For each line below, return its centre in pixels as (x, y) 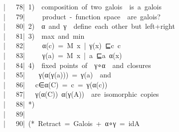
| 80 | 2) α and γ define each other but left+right (89, 26)
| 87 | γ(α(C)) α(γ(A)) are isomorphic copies (81, 94)
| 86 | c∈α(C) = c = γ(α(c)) (56, 84)
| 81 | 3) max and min (44, 35)
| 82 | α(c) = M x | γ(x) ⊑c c (62, 45)
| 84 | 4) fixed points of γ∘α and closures (77, 65)
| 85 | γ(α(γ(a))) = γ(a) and (57, 75)
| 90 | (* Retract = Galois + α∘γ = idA (72, 123)
